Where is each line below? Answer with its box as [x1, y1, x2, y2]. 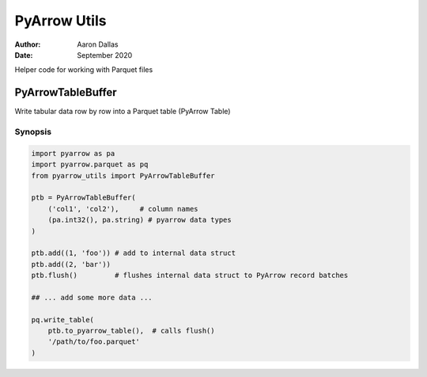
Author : [14, 40, 41, 49]
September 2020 [77, 50, 133, 59]
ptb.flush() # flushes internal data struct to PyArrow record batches [31, 271, 349, 280]
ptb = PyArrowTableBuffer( [31, 193, 136, 202]
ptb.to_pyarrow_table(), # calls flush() [47, 326, 215, 336]
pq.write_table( [31, 315, 95, 324]
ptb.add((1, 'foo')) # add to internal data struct [31, 249, 236, 257]
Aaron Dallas [77, 40, 119, 49]
